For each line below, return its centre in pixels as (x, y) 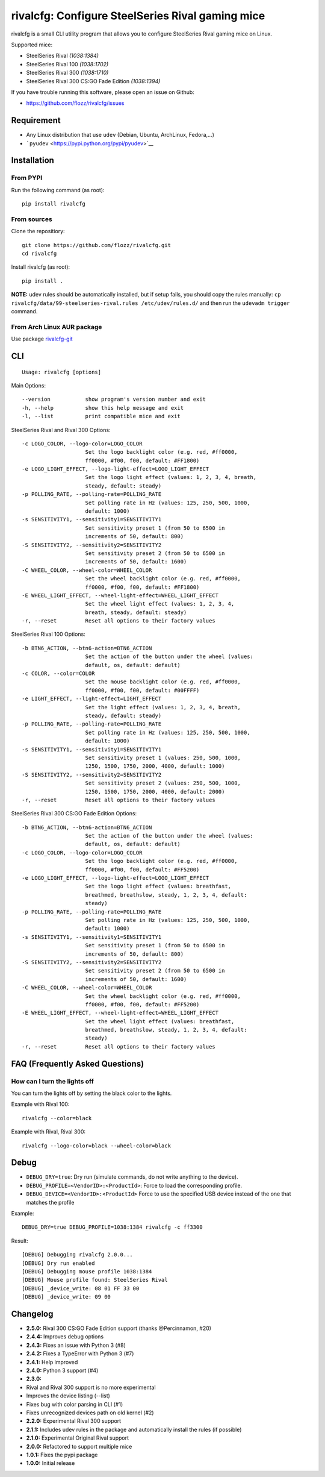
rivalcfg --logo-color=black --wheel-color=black (97, 1146)
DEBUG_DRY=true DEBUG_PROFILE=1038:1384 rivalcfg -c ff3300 (112, 1227)
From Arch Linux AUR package (57, 327)
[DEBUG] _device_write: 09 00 (67, 1297)
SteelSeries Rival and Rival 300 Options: (61, 430)
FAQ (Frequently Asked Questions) (78, 1064)
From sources (32, 219)
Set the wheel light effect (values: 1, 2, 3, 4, (160, 604)
